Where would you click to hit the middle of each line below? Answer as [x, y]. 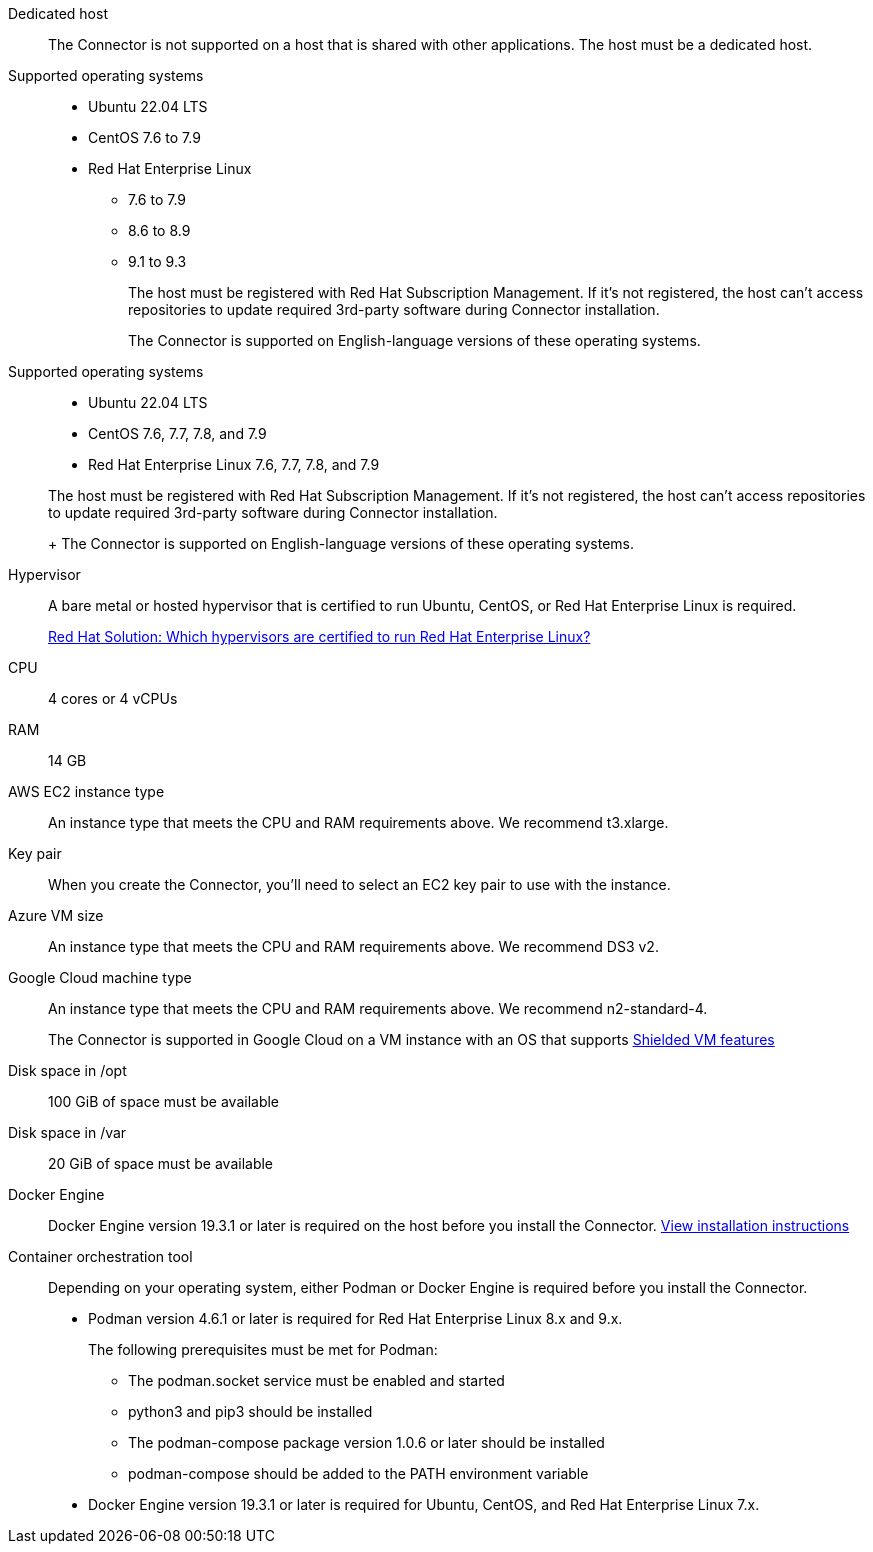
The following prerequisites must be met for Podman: [263, 1349]
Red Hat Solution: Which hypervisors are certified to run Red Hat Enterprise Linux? [319, 636]
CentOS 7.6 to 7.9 [144, 137]
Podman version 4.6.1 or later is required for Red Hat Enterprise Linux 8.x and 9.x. [355, 1318]
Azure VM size [56, 915]
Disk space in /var [67, 1132]
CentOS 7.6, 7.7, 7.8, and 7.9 [177, 433]
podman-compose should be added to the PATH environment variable [358, 1473]
